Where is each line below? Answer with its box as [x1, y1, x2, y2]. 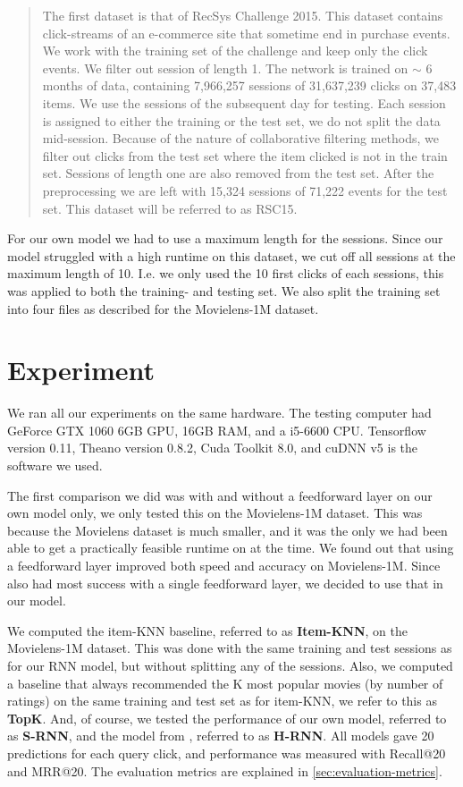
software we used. [7, 456, 103, 474]
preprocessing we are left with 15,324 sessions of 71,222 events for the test [42, 181, 448, 199]
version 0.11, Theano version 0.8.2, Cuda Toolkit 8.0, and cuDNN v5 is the [7, 438, 418, 457]
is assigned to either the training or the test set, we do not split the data [42, 111, 441, 130]
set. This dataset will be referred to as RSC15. [42, 199, 298, 217]
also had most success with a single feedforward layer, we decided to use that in [7, 573, 443, 592]
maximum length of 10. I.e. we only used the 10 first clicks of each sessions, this [7, 264, 444, 283]
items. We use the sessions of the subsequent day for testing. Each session [42, 93, 446, 112]
